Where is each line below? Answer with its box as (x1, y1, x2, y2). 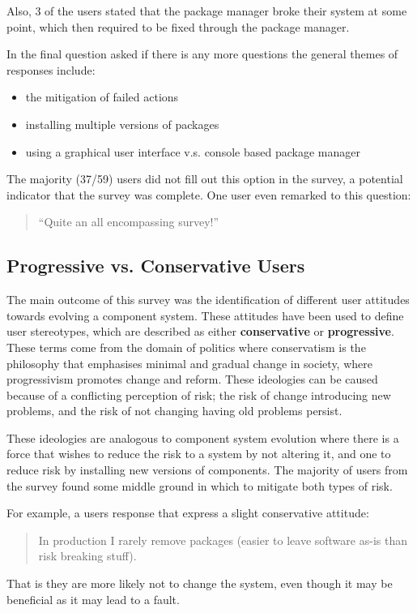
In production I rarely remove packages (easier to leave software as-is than (38, 531, 407, 548)
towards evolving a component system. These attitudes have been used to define (6, 306, 404, 324)
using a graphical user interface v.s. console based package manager (25, 143, 360, 160)
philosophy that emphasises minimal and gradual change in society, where (6, 354, 372, 371)
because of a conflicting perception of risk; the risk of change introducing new (6, 386, 391, 403)
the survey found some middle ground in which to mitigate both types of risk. (6, 477, 393, 494)
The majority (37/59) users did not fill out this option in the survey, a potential (6, 170, 403, 187)
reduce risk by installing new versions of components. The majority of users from (6, 461, 408, 478)
